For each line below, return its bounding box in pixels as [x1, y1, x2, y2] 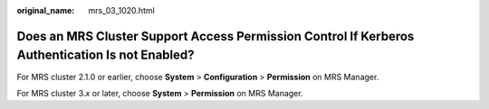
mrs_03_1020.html [88, 5, 156, 15]
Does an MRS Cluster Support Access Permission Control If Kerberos [16, 28, 415, 44]
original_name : [16, 5, 75, 15]
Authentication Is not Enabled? [16, 48, 195, 63]
